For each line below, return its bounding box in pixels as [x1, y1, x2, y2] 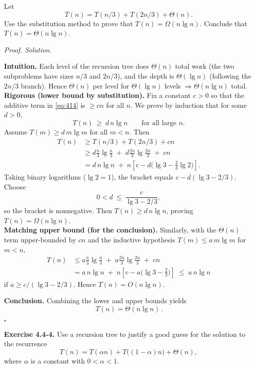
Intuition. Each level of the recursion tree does [4, 61, 149, 71]
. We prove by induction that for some [130, 99, 247, 110]
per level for [93, 80, 129, 91]
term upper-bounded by [4, 234, 76, 244]
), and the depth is [117, 70, 174, 81]
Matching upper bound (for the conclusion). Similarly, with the [4, 225, 216, 235]
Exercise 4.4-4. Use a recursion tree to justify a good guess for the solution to [4, 328, 246, 339]
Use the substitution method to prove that [4, 18, 133, 28]
